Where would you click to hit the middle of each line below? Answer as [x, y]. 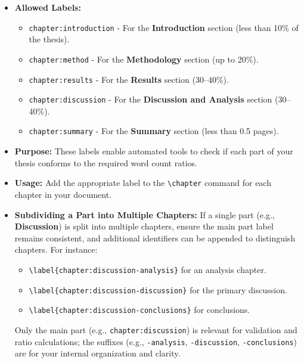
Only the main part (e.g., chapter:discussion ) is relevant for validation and [156, 329]
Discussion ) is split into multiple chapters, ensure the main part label [144, 226]
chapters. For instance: [56, 249]
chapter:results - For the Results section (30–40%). [129, 79]
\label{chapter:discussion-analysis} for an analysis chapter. [148, 269]
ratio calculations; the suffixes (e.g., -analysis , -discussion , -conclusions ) [156, 341]
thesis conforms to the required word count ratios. [106, 162]
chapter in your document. [63, 194]
